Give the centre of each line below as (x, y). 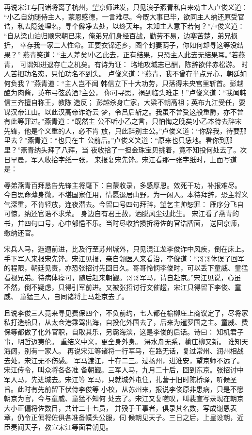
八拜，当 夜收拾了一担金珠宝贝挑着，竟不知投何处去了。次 (154, 149)
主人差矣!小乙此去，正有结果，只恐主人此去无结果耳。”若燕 (152, 54)
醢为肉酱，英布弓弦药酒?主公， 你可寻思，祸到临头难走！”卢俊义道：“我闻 (122, 92)
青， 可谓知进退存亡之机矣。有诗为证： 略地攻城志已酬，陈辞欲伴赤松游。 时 (126, 64)
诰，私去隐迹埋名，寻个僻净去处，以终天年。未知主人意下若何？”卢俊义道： (124, 26)
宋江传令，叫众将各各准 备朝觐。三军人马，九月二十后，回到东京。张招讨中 (124, 370)
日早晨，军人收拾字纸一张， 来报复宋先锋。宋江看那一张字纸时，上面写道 (120, 159)
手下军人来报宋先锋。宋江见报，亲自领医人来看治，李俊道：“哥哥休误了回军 (124, 258)
